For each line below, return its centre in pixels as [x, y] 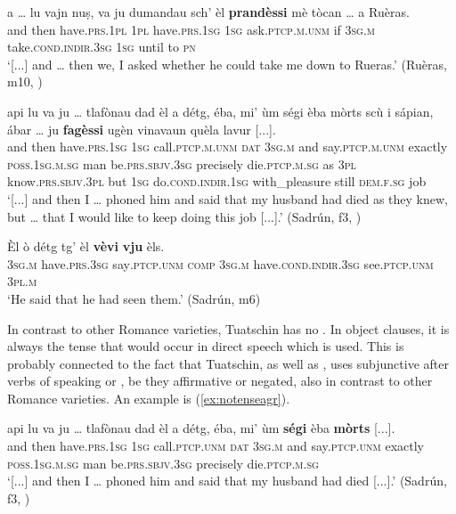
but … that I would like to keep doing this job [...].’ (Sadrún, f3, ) [184, 216]
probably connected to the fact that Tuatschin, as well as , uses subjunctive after [228, 363]
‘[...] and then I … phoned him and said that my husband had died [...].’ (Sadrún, [227, 481]
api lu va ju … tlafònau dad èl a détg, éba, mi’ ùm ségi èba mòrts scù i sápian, [220, 111]
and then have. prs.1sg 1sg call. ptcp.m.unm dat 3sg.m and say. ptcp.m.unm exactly [228, 147]
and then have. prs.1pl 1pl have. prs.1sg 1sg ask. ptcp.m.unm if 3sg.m [191, 29]
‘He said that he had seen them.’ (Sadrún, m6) [134, 298]
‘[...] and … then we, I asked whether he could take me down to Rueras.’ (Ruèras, [227, 64]
